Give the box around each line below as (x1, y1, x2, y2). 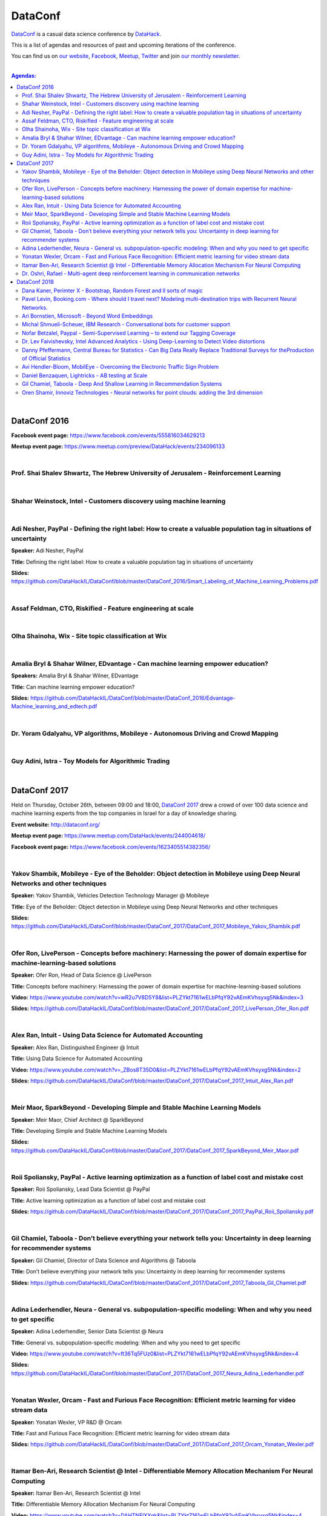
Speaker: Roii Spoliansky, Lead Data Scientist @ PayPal (11, 1186, 151, 1193)
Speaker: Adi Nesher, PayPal (11, 547, 84, 554)
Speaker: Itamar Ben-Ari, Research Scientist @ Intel (11, 1489, 140, 1497)
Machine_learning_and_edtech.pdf (11, 703, 97, 710)
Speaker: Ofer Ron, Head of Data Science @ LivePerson (11, 971, 152, 979)
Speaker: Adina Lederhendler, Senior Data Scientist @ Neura (11, 1328, 163, 1335)
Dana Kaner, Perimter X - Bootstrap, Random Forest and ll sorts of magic (22, 287, 203, 294)
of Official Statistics (22, 355, 71, 362)
